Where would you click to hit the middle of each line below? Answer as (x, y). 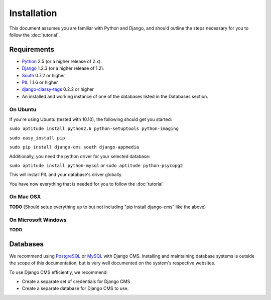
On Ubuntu (23, 109)
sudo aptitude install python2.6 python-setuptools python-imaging (94, 129)
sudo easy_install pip (37, 138)
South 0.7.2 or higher (43, 75)
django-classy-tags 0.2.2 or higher (58, 89)
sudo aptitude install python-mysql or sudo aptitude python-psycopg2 (96, 165)
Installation (33, 13)
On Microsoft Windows (38, 220)
